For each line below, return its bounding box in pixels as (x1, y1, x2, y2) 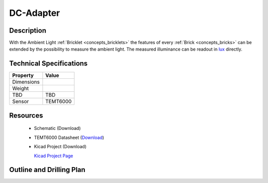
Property (12, 72, 34, 79)
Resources (9, 111, 43, 120)
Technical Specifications (9, 60, 88, 68)
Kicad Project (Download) (34, 144, 87, 150)
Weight (12, 85, 29, 92)
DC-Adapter (9, 7, 60, 18)
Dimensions (12, 78, 40, 85)
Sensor (12, 98, 29, 105)
